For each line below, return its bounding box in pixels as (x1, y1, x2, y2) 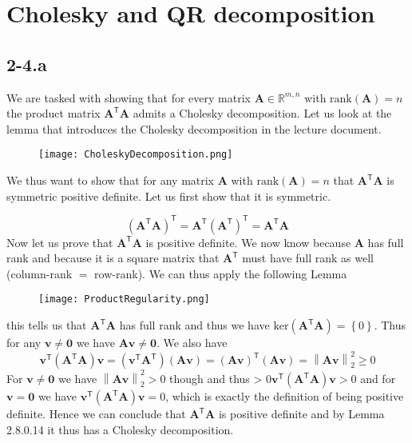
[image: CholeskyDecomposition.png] (38, 149, 233, 161)
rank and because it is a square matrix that (6, 249, 220, 266)
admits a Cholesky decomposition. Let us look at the (133, 105, 392, 122)
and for (360, 370, 396, 387)
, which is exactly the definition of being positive (165, 388, 404, 405)
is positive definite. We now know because (145, 233, 351, 250)
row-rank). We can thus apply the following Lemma (94, 265, 347, 281)
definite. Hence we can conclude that (6, 405, 186, 422)
